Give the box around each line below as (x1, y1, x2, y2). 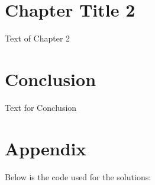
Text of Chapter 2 (5, 32, 70, 44)
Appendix (5, 136, 86, 160)
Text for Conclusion (5, 101, 77, 113)
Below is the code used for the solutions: (5, 170, 151, 183)
